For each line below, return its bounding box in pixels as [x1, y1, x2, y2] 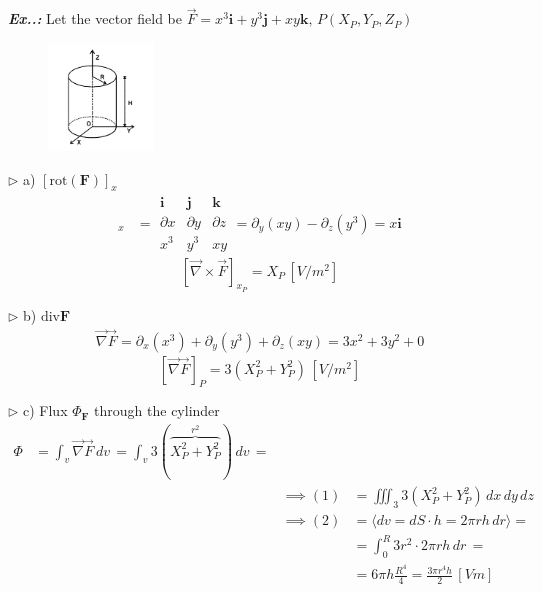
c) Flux [23, 400, 68, 421]
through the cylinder [94, 400, 220, 421]
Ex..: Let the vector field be [8, 8, 183, 29]
